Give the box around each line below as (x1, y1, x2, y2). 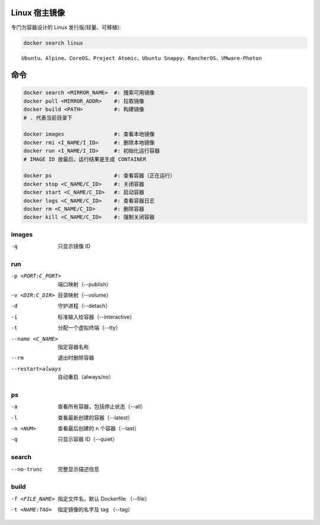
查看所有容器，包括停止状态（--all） (57, 403, 146, 410)
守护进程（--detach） (57, 302, 111, 309)
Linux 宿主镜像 (11, 8, 65, 18)
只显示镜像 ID (57, 243, 91, 250)
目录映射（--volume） (57, 292, 112, 299)
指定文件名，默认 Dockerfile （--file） (57, 495, 151, 502)
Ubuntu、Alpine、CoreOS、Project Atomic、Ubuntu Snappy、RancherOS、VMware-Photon (21, 55, 262, 62)
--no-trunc (11, 466, 43, 472)
